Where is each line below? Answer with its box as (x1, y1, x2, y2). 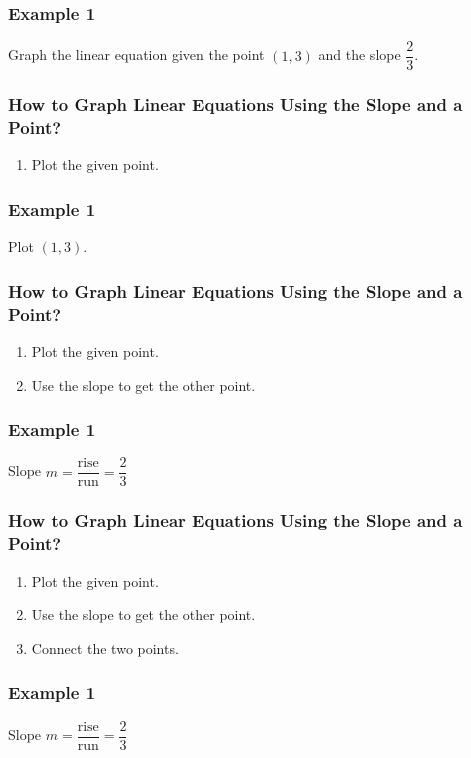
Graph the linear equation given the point (8, 44, 265, 65)
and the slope (318, 44, 401, 65)
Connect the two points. (31, 637, 179, 658)
